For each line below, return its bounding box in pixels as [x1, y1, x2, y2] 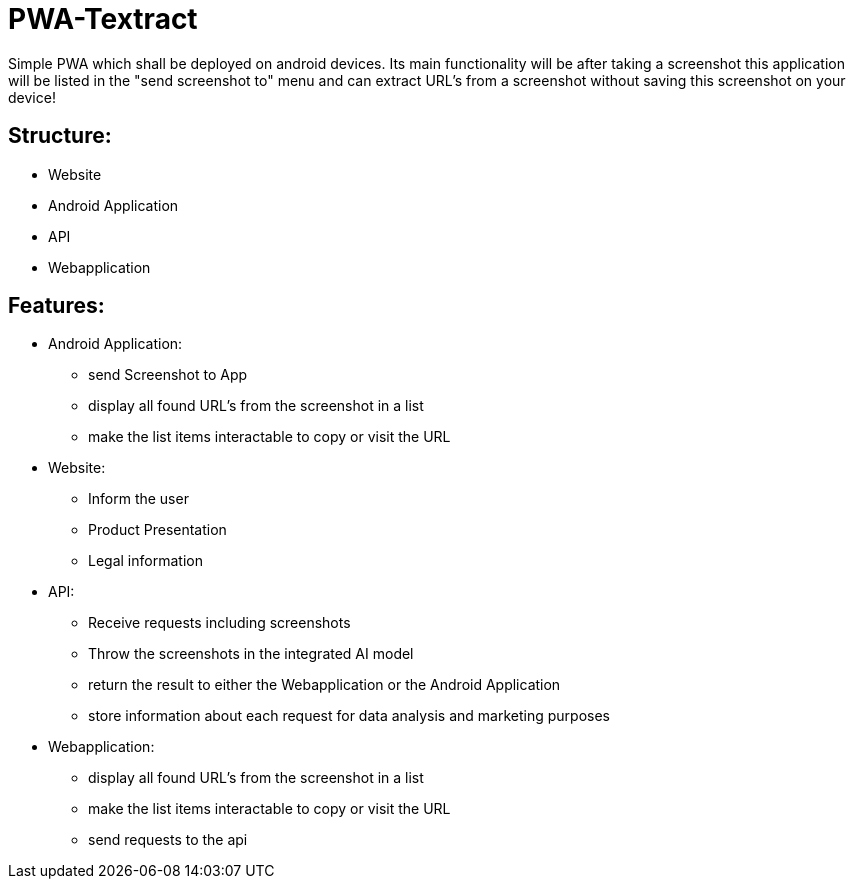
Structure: [8, 123, 112, 149]
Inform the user [88, 490, 189, 508]
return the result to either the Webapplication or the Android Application [88, 676, 561, 694]
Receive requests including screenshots [88, 614, 351, 632]
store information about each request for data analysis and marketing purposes [88, 707, 610, 725]
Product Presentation [88, 521, 227, 539]
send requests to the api [88, 831, 248, 849]
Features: [8, 293, 105, 319]
